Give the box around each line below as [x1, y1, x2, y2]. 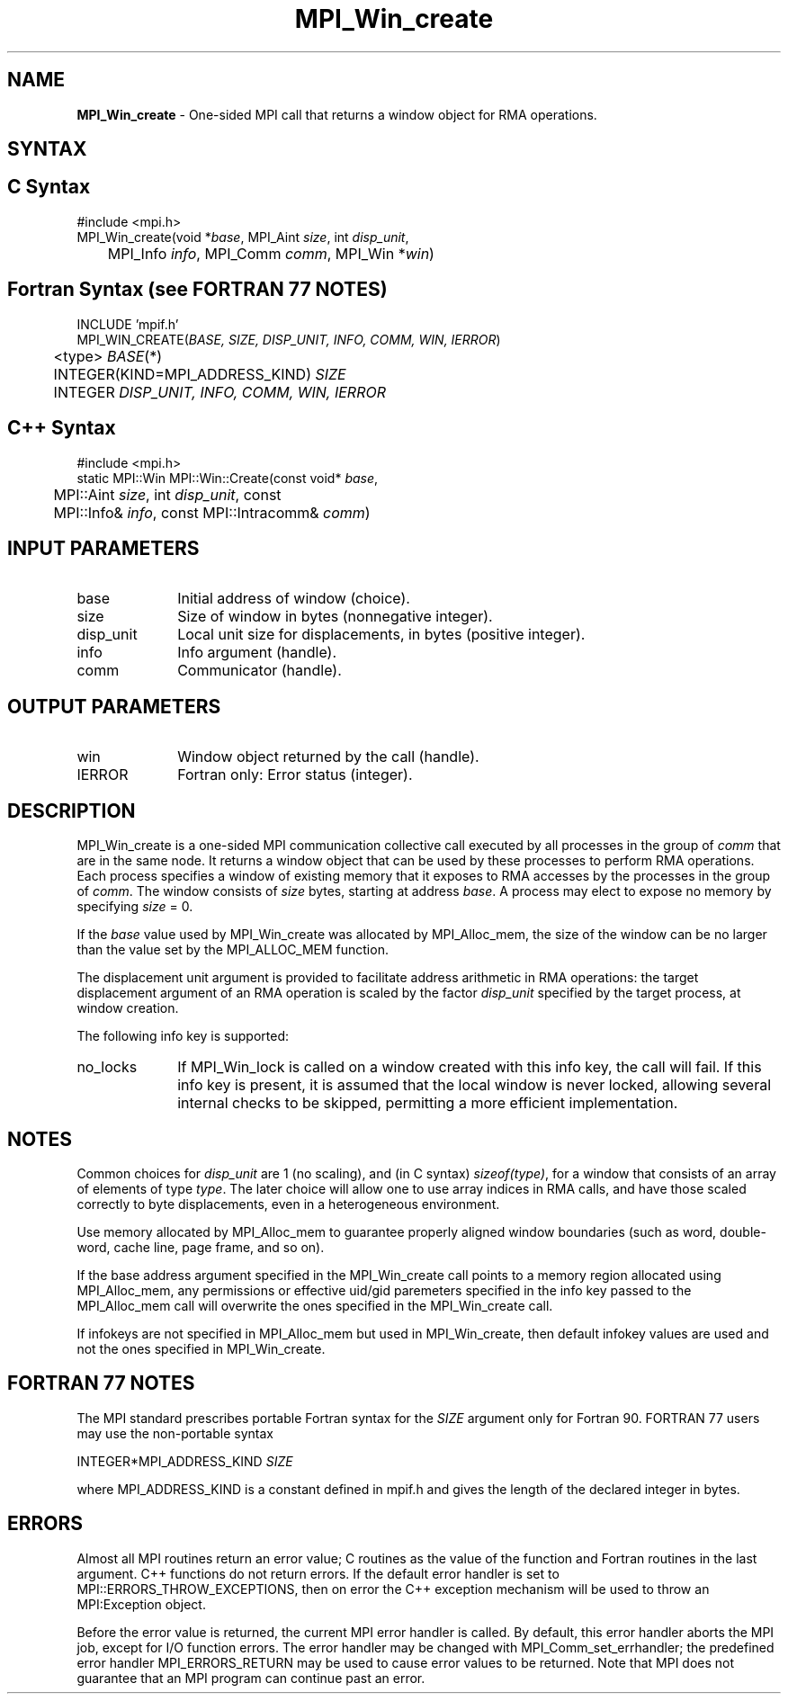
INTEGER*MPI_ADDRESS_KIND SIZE [76, 1453, 293, 1469]
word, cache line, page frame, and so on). [76, 1239, 325, 1255]
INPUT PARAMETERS [7, 536, 200, 560]
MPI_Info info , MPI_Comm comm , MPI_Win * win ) [107, 244, 434, 263]
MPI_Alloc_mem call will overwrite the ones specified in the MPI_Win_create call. [76, 1297, 553, 1313]
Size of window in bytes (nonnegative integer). [177, 607, 493, 626]
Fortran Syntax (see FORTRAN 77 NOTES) [7, 278, 388, 301]
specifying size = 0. [76, 899, 193, 915]
